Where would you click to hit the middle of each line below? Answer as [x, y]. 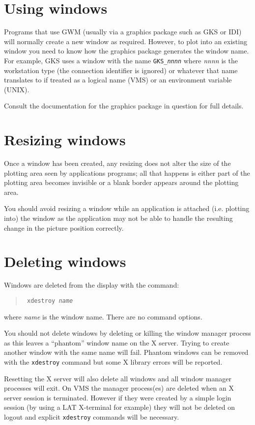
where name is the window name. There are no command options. [103, 316]
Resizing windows [65, 140]
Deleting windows [65, 261]
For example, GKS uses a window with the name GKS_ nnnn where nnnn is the [121, 60]
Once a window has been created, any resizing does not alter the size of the [117, 163]
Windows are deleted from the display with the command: [92, 285]
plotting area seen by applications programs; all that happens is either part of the [127, 173]
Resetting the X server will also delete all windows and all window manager [118, 378]
